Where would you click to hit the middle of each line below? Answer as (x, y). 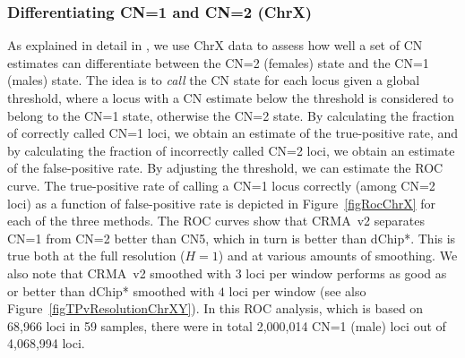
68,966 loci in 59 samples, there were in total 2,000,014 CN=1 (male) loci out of (227, 325)
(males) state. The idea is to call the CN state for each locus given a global (214, 80)
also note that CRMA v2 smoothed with (120, 273)
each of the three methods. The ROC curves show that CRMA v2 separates (216, 221)
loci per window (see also (297, 290)
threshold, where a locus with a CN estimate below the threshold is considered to (231, 98)
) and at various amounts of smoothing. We (338, 256)
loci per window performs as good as (346, 273)
